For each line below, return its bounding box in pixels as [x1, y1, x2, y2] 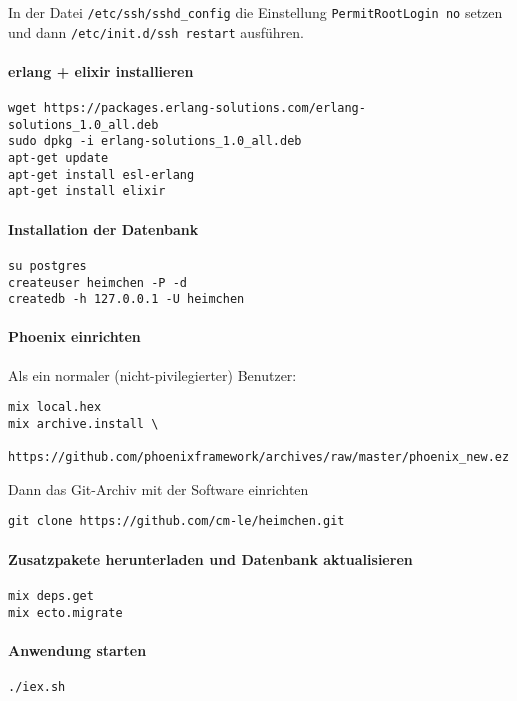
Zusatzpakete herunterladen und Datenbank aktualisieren [8, 548, 413, 569]
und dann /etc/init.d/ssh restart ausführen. [8, 21, 304, 42]
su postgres [8, 258, 87, 273]
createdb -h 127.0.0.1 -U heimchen [8, 292, 245, 307]
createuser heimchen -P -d [8, 275, 187, 290]
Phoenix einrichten [8, 326, 141, 347]
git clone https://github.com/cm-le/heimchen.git [8, 514, 345, 529]
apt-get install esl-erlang [8, 167, 195, 182]
